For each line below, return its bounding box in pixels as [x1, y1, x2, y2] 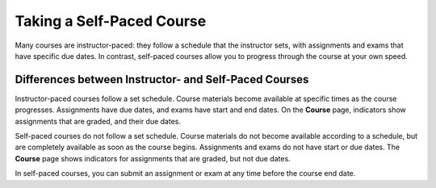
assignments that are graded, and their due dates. [15, 116, 182, 126]
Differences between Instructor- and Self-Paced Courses [15, 73, 309, 86]
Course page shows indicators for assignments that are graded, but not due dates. [15, 153, 291, 163]
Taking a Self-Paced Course [15, 12, 207, 30]
